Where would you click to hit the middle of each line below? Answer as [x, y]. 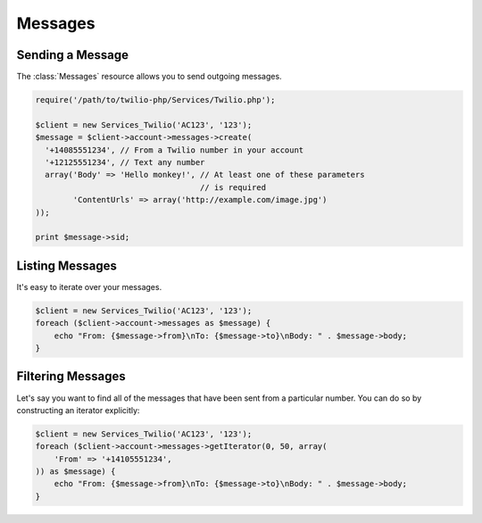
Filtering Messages [71, 376]
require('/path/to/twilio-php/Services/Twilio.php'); [155, 100]
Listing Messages [67, 266]
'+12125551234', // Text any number [125, 162]
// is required [233, 187]
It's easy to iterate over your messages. [89, 286]
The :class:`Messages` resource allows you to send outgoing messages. [149, 77]
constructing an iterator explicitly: [78, 410]
